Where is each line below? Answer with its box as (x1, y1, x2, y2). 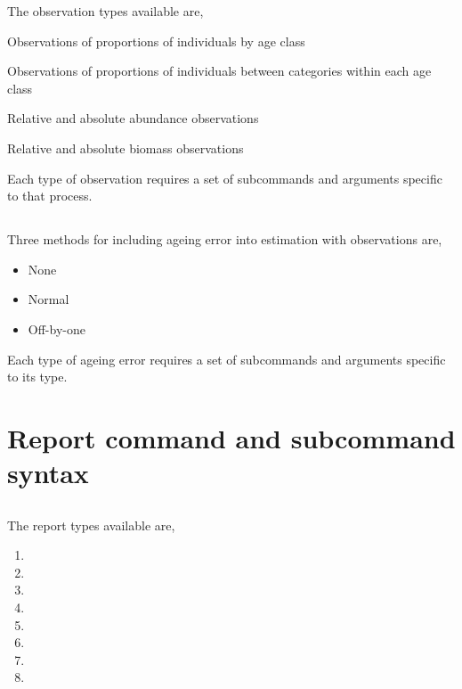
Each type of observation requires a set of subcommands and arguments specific (7, 168, 442, 187)
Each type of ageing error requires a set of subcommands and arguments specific (7, 349, 446, 368)
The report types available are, (7, 515, 175, 534)
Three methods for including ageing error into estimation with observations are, (7, 230, 442, 249)
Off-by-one (28, 319, 85, 338)
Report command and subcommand (7, 419, 456, 455)
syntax (7, 455, 89, 491)
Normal (28, 290, 69, 308)
